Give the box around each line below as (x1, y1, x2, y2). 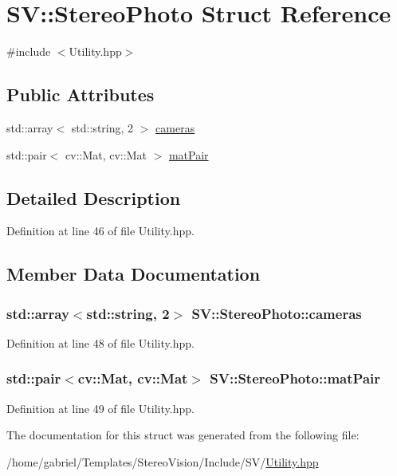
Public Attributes (6, 82, 155, 107)
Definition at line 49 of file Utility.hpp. (6, 399, 195, 416)
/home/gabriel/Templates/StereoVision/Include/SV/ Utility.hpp (6, 453, 319, 470)
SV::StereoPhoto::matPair (210, 368, 381, 388)
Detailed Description (6, 185, 181, 210)
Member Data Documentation (6, 262, 261, 286)
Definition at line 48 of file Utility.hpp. (6, 334, 195, 351)
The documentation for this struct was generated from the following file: (6, 427, 360, 443)
